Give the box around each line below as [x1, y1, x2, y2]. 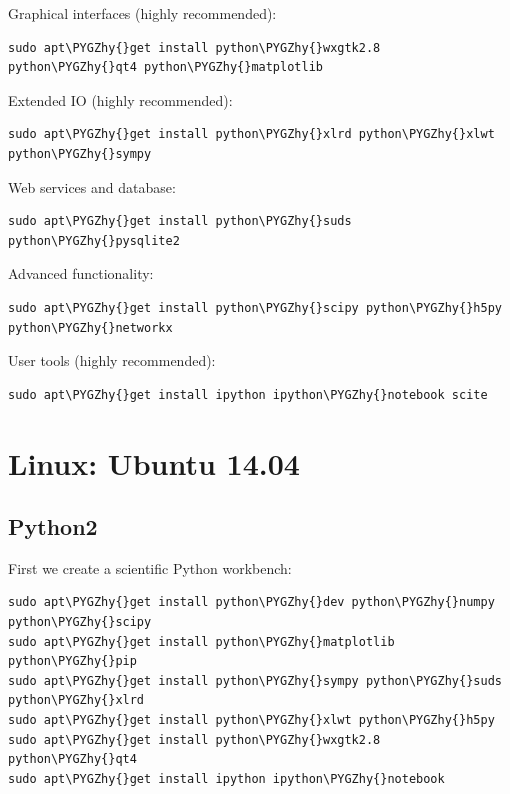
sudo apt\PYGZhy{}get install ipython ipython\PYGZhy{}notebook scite [8, 387, 488, 402]
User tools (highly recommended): [8, 350, 216, 371]
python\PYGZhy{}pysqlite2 [8, 233, 180, 248]
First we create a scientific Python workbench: [8, 557, 292, 578]
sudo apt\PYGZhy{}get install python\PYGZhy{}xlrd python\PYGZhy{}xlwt [8, 127, 495, 142]
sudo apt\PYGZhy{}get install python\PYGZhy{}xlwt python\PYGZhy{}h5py [8, 713, 495, 728]
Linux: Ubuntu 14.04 [8, 442, 300, 483]
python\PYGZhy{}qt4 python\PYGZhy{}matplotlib [8, 60, 323, 75]
